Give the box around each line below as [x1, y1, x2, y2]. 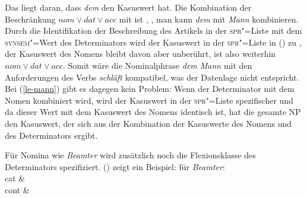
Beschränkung [5, 12, 56, 25]
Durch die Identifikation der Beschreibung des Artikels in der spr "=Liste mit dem [5, 24, 302, 37]
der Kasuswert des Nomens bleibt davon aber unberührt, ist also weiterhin [5, 47, 276, 60]
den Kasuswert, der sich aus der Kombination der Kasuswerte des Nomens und [5, 117, 292, 129]
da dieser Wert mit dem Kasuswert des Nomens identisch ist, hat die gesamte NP [5, 106, 301, 118]
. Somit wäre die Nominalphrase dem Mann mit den [62, 59, 252, 71]
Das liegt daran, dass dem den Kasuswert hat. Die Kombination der [5, 1, 252, 13]
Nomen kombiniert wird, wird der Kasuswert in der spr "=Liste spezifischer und [5, 94, 293, 106]
